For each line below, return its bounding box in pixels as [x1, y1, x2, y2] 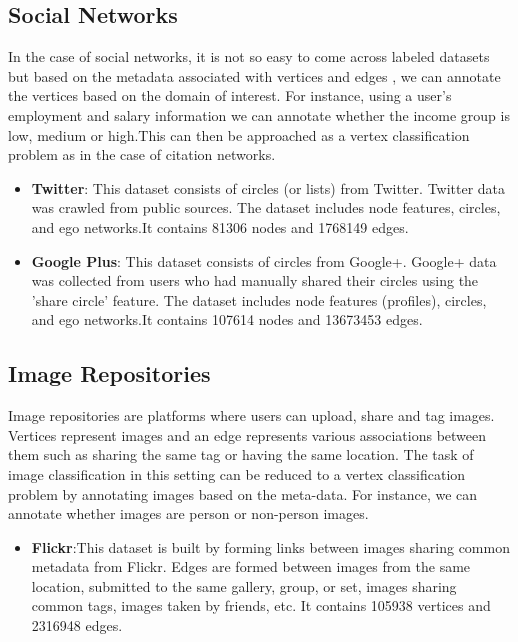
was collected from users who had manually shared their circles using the [31, 270, 479, 291]
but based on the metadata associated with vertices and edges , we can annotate [8, 65, 501, 86]
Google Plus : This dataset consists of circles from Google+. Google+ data [31, 250, 497, 271]
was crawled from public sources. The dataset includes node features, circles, [31, 197, 501, 218]
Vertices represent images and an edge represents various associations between [8, 424, 487, 445]
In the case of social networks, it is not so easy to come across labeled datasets [8, 46, 490, 67]
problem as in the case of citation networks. [8, 144, 276, 165]
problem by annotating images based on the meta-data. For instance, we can [8, 483, 478, 504]
